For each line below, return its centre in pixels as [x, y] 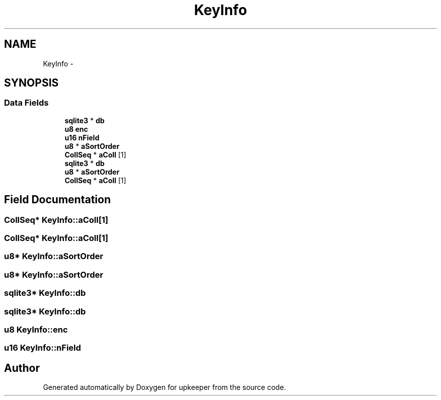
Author [22, 368]
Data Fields [26, 103]
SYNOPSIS [31, 83]
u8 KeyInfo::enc [36, 329]
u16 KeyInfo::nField [43, 348]
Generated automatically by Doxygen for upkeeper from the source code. [164, 387]
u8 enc [76, 129]
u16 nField [82, 137]
